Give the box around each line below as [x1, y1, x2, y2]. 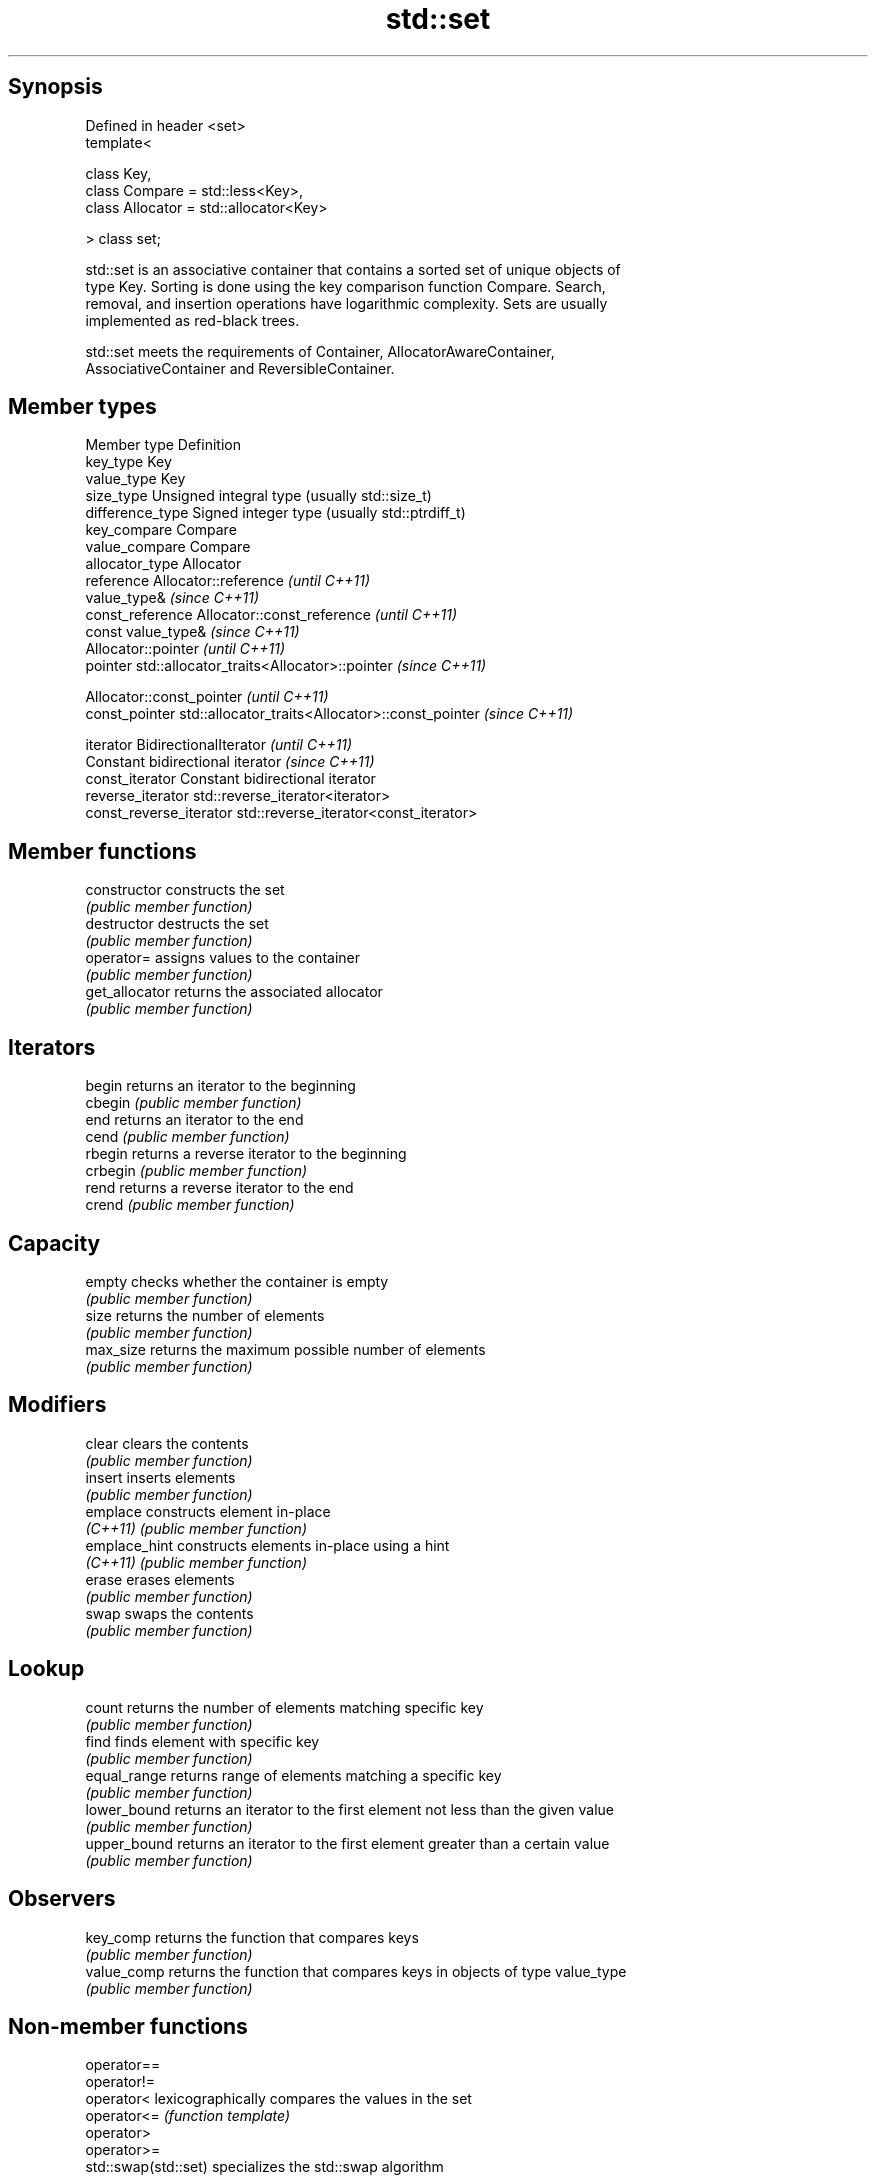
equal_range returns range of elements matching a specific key [85, 1766, 502, 1784]
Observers [8, 1886, 116, 1912]
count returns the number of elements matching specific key [85, 1698, 484, 1716]
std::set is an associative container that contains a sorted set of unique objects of [85, 260, 621, 278]
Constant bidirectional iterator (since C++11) [85, 753, 375, 771]
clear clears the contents [85, 1434, 249, 1452]
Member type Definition [85, 436, 241, 454]
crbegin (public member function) [85, 1162, 308, 1180]
